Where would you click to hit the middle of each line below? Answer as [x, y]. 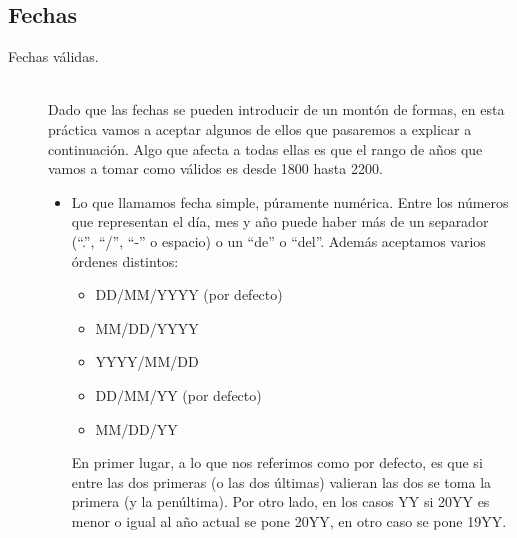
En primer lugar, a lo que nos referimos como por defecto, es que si [277, 462]
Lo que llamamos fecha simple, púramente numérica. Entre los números [290, 201]
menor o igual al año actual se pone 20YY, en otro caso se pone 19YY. [289, 520]
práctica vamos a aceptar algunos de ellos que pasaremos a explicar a [260, 128]
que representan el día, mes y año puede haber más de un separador [280, 221]
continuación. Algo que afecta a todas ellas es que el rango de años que [265, 148]
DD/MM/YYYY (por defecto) [189, 294]
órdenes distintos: [125, 260]
